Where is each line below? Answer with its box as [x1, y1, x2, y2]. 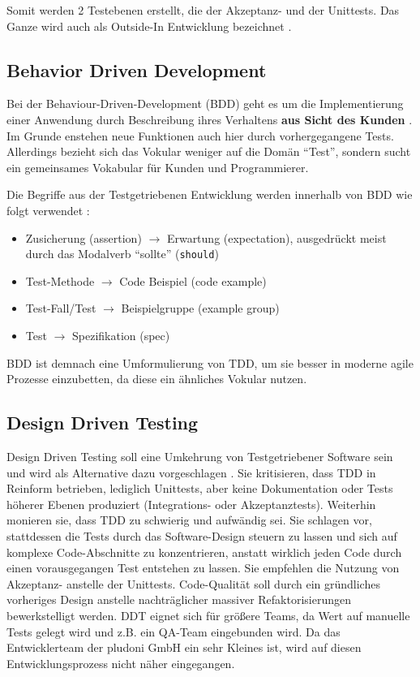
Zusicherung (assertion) [25, 229, 142, 246]
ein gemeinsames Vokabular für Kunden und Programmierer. [6, 158, 309, 175]
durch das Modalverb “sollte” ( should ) [25, 245, 219, 262]
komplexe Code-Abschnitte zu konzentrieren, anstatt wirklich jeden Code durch [6, 543, 402, 560]
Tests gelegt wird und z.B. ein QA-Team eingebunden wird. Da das [6, 623, 341, 640]
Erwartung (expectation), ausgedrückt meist [166, 229, 387, 246]
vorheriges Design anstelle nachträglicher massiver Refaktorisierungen [6, 591, 351, 608]
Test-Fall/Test [25, 300, 96, 317]
